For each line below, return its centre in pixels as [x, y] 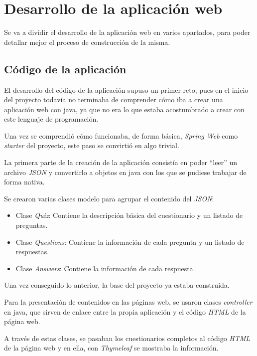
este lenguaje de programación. [51, 119]
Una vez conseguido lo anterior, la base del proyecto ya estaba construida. [117, 285]
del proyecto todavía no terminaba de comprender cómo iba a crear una [114, 99]
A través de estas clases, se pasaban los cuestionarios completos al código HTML [127, 338]
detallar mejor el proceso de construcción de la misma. [87, 42]
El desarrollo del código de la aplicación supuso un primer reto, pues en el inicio [126, 89]
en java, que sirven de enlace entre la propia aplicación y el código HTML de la [125, 311]
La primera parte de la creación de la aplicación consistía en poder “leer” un [121, 162]
